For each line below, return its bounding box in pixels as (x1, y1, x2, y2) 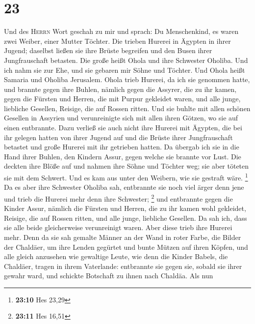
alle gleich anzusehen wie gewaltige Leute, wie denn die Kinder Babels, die (4, 251, 228, 262)
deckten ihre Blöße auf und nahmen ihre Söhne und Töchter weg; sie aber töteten (4, 161, 249, 171)
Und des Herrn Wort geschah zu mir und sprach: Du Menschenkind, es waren (4, 26, 239, 36)
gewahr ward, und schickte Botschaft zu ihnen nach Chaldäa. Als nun (4, 270, 213, 281)
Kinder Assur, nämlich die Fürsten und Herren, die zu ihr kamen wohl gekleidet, (4, 203, 246, 213)
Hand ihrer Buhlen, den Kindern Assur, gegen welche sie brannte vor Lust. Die (4, 151, 241, 161)
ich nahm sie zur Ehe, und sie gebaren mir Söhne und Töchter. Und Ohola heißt (4, 64, 245, 75)
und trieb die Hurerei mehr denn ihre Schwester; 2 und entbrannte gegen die (4, 192, 233, 204)
